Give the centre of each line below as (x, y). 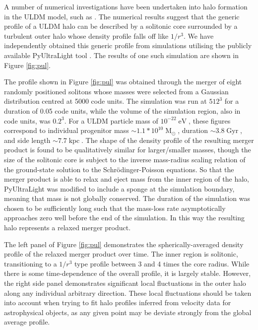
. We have (199, 35)
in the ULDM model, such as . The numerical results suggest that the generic (122, 16)
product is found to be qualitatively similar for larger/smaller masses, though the (128, 150)
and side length (27, 140)
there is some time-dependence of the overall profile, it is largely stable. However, (128, 273)
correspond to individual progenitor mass (66, 130)
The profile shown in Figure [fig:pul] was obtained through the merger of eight (123, 82)
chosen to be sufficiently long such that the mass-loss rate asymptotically (115, 208)
